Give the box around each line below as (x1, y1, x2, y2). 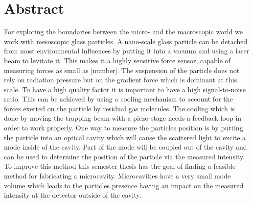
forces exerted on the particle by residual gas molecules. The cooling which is (4, 103, 235, 113)
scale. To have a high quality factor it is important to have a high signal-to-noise (4, 84, 246, 94)
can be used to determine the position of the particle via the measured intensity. (4, 151, 245, 161)
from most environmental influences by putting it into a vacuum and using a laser (4, 46, 250, 56)
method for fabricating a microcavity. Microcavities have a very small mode (4, 171, 231, 181)
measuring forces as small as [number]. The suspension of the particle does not (4, 65, 240, 75)
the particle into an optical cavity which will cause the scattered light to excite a (4, 132, 246, 142)
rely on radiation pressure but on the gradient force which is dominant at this (4, 75, 237, 85)
